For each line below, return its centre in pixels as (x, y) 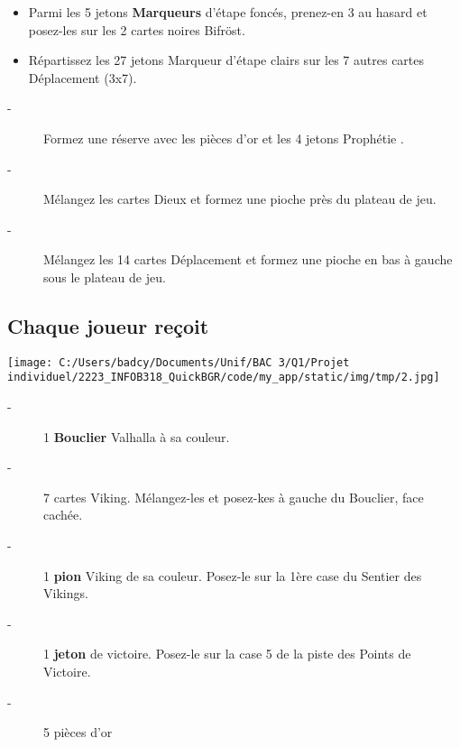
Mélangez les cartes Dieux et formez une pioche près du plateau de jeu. (240, 199)
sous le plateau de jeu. (105, 277)
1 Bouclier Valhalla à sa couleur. (137, 436)
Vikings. (66, 593)
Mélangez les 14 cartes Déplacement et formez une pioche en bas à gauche (248, 259)
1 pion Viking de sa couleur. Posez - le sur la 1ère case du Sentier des (233, 575)
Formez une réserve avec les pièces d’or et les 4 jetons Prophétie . (224, 138)
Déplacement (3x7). (83, 77)
